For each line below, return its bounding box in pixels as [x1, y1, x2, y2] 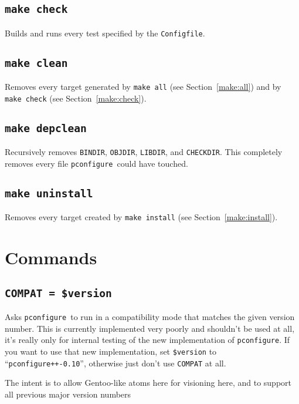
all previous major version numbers [5, 388, 131, 400]
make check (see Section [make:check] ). [5, 92, 147, 104]
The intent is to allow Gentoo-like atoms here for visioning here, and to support [5, 376, 292, 389]
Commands [5, 245, 97, 270]
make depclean [5, 122, 87, 134]
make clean [5, 56, 68, 69]
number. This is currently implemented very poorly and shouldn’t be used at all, [5, 322, 295, 334]
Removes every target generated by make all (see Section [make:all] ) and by [5, 80, 281, 93]
